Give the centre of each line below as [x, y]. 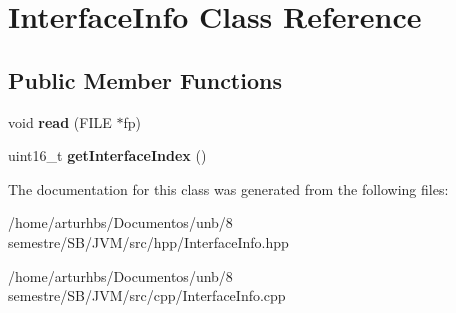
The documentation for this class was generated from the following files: [228, 188]
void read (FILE [60, 121]
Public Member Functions [145, 79]
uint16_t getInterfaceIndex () [107, 155]
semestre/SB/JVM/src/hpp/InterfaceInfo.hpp [148, 241]
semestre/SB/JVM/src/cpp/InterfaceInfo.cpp [147, 295]
